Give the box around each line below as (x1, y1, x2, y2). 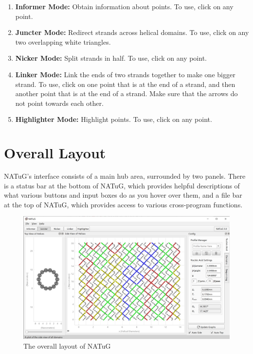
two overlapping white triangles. (15, 36, 111, 47)
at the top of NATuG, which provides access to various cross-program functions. (4, 199, 243, 209)
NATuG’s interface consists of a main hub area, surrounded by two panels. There (4, 171, 246, 181)
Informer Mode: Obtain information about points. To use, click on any (15, 1, 234, 11)
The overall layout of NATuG (23, 341, 111, 351)
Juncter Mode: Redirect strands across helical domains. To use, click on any (15, 27, 249, 37)
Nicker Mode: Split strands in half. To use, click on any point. (15, 53, 207, 63)
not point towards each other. (15, 98, 104, 108)
